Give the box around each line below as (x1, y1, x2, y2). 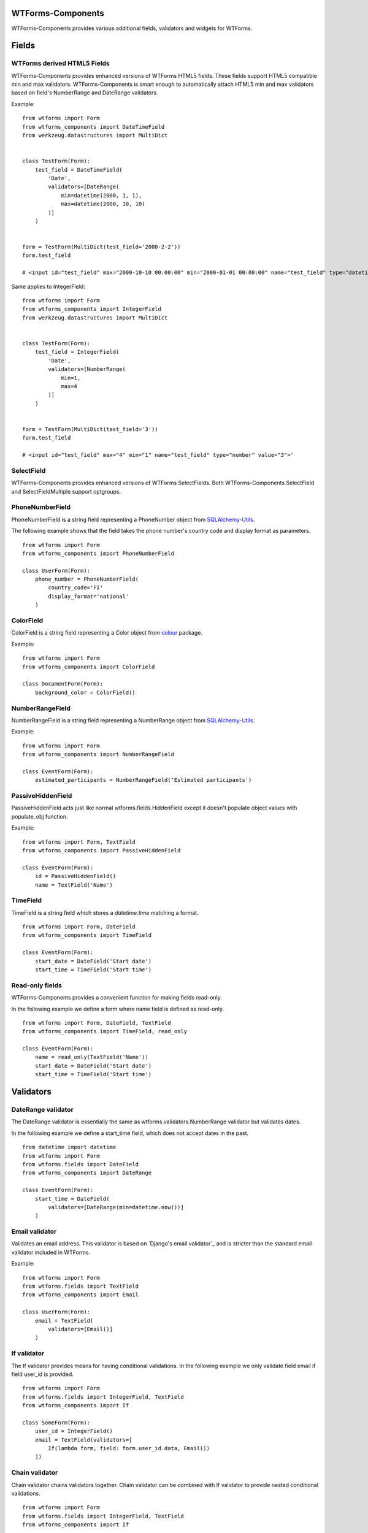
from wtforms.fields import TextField (22, 1283, 139, 1290)
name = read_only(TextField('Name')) (34, 1053, 148, 1061)
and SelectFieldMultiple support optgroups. (11, 487, 121, 495)
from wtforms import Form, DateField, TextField (22, 1019, 171, 1026)
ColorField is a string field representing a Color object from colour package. (11, 629, 202, 637)
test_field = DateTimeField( (34, 166, 123, 173)
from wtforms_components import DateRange (22, 1169, 152, 1177)
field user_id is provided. (11, 1371, 74, 1378)
